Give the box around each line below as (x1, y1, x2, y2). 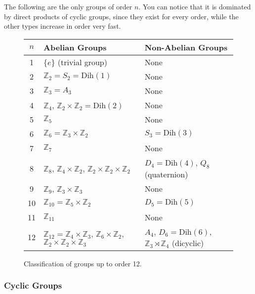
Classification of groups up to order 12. (24, 258, 142, 268)
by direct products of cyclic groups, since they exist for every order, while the (4, 11, 239, 21)
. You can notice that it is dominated (138, 1, 251, 11)
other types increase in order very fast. (4, 21, 121, 31)
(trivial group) (57, 56, 107, 68)
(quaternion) (144, 168, 188, 180)
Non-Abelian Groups (144, 41, 228, 53)
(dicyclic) (171, 237, 204, 249)
